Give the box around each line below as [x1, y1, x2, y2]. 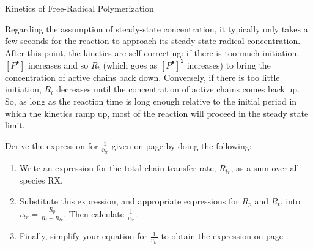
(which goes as [103, 58, 158, 71]
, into [280, 194, 300, 207]
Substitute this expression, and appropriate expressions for [19, 194, 239, 207]
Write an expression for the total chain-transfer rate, [19, 162, 216, 174]
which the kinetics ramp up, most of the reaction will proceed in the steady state [5, 106, 309, 119]
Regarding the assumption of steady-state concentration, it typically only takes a [5, 22, 308, 35]
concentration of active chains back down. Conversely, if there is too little [5, 70, 280, 83]
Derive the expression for [5, 139, 98, 152]
